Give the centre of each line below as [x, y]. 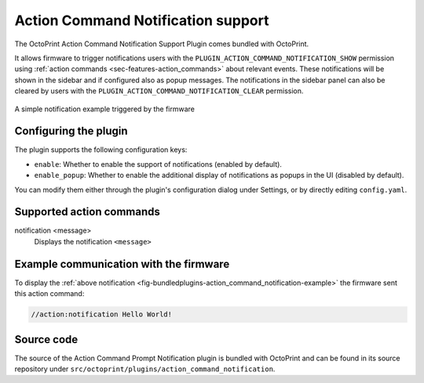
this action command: [49, 294]
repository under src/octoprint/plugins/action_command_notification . [145, 369]
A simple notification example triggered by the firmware [105, 109]
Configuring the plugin [71, 131]
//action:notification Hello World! [102, 314]
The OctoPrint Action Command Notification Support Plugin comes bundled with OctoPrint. [162, 44]
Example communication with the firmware [122, 264]
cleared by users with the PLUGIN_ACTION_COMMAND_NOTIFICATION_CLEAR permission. [159, 91]
